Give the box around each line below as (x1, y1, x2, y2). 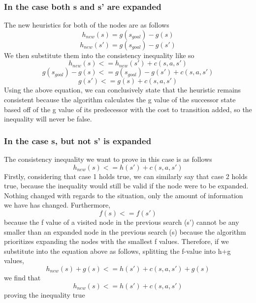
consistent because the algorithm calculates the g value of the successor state (4, 94, 236, 104)
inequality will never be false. (4, 114, 92, 124)
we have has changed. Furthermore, (4, 200, 111, 210)
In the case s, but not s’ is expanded (4, 134, 152, 147)
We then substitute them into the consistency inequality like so (4, 50, 194, 60)
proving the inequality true (4, 289, 85, 300)
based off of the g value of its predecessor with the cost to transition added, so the (4, 104, 252, 114)
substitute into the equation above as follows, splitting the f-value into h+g (4, 245, 231, 256)
